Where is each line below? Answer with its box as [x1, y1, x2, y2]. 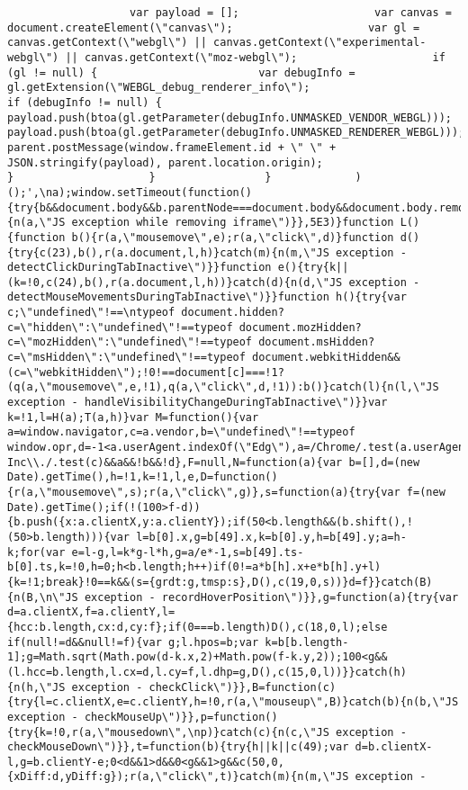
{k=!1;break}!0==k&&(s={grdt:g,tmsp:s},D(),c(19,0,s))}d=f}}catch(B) [7, 575, 433, 588]
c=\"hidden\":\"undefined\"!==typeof [7, 320, 233, 334]
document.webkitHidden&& [252, 351, 400, 364]
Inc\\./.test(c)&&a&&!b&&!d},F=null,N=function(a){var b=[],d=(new [7, 455, 420, 469]
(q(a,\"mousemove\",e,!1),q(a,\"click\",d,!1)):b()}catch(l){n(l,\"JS [7, 381, 439, 394]
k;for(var [7, 545, 66, 559]
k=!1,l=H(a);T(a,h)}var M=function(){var [7, 410, 259, 424]
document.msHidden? [258, 336, 375, 349]
